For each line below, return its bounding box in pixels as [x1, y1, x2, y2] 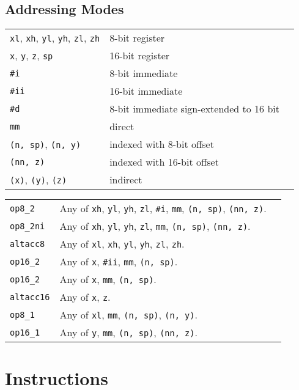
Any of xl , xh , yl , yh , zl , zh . [59, 237, 185, 251]
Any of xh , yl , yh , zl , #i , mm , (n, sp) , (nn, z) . [59, 201, 267, 216]
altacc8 [10, 238, 45, 249]
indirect [109, 172, 142, 187]
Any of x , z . [59, 290, 111, 304]
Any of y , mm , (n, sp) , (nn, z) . [59, 325, 197, 340]
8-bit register [109, 31, 165, 45]
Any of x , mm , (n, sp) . [59, 272, 157, 287]
